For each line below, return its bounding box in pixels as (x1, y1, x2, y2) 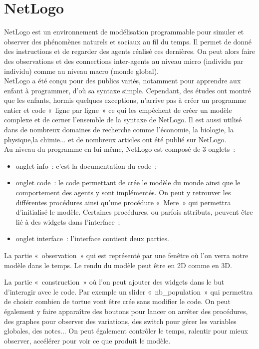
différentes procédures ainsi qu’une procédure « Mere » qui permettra (15, 197, 231, 207)
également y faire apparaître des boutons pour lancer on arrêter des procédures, (4, 306, 248, 316)
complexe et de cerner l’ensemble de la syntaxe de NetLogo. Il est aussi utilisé (4, 114, 242, 125)
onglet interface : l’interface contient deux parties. (15, 233, 169, 244)
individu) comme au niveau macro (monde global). (4, 65, 159, 76)
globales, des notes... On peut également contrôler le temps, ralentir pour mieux (4, 326, 248, 336)
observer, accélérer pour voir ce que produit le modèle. (4, 335, 171, 346)
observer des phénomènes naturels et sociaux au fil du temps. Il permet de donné (4, 36, 252, 46)
